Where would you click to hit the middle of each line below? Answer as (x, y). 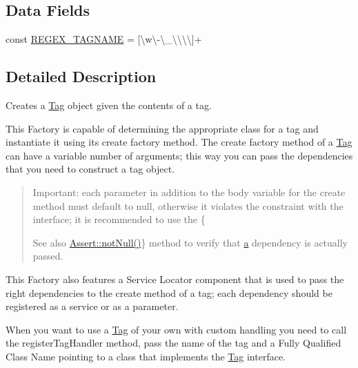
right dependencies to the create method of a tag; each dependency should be (169, 292)
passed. (48, 256)
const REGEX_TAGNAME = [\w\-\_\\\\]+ (104, 39)
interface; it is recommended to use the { (119, 219)
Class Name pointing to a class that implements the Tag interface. (146, 356)
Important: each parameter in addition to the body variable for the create (189, 192)
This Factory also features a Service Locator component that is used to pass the (175, 279)
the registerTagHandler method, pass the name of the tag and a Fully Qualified (173, 343)
